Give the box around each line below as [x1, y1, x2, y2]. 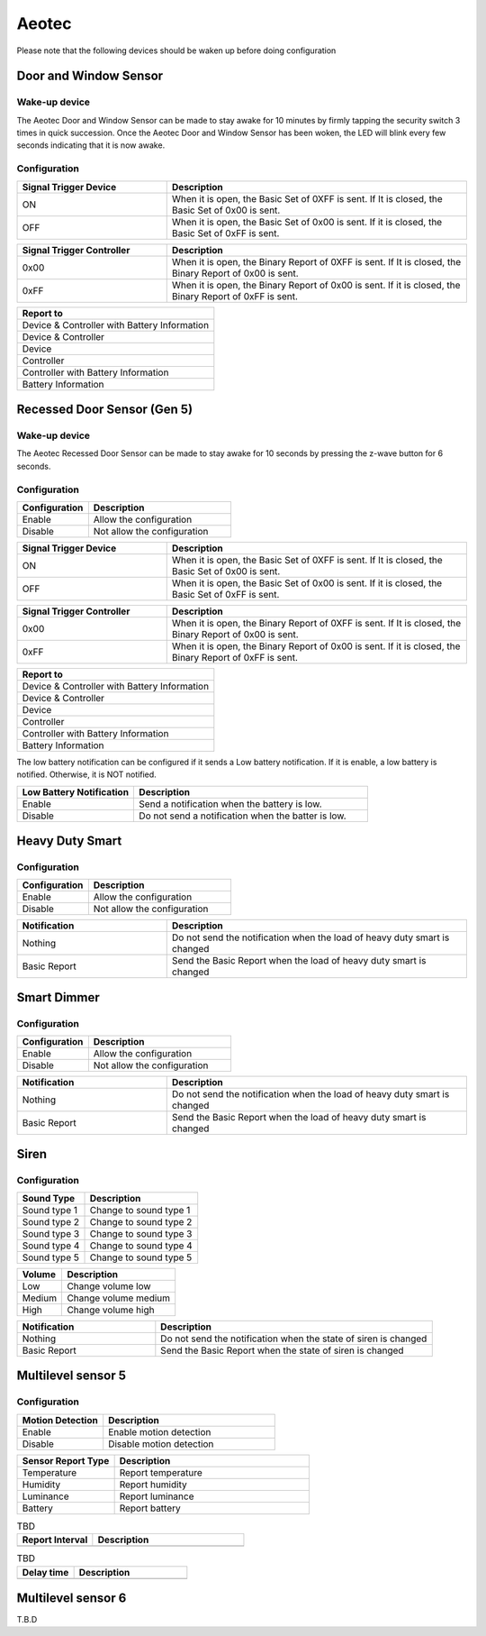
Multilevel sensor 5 [16, 1368, 126, 1384]
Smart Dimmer [16, 990, 100, 1005]
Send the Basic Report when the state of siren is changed [160, 1344, 404, 1357]
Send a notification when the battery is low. [139, 798, 323, 810]
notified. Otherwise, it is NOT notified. [16, 769, 157, 780]
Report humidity [119, 1478, 188, 1491]
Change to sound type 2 [89, 1216, 193, 1228]
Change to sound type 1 [89, 1204, 191, 1216]
